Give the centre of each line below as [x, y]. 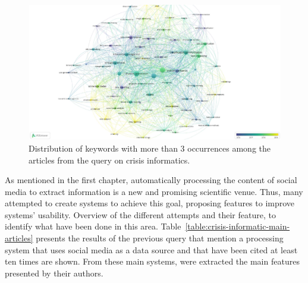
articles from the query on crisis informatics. [109, 160]
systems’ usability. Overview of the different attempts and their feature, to [140, 214]
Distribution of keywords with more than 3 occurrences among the [150, 148]
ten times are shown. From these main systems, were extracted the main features [152, 261]
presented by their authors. [54, 273]
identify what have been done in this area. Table [93, 226]
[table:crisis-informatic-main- [238, 226]
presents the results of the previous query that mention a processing [160, 238]
